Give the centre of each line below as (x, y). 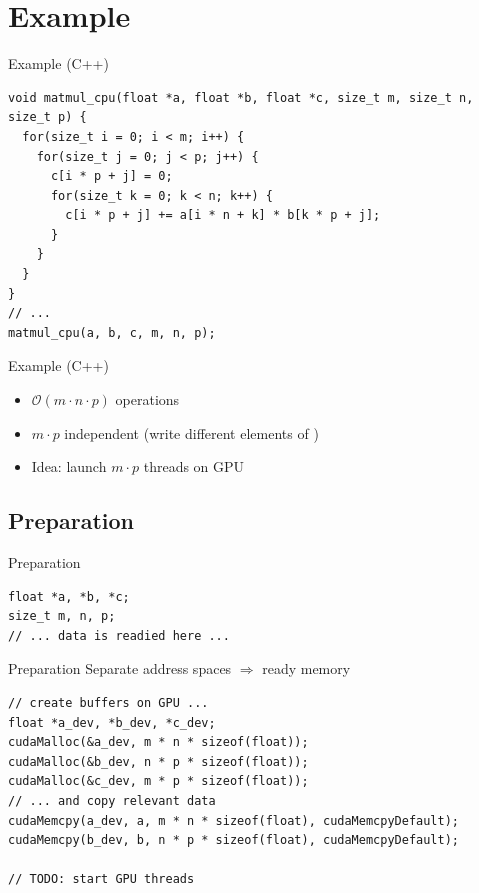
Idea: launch (69, 466)
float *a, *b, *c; (69, 596)
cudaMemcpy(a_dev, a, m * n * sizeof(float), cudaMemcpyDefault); (234, 820)
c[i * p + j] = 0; (111, 176)
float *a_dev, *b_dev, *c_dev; (112, 722)
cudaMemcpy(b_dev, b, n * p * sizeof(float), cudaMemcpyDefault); (234, 840)
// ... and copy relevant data (112, 800)
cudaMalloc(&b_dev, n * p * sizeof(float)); (158, 761)
